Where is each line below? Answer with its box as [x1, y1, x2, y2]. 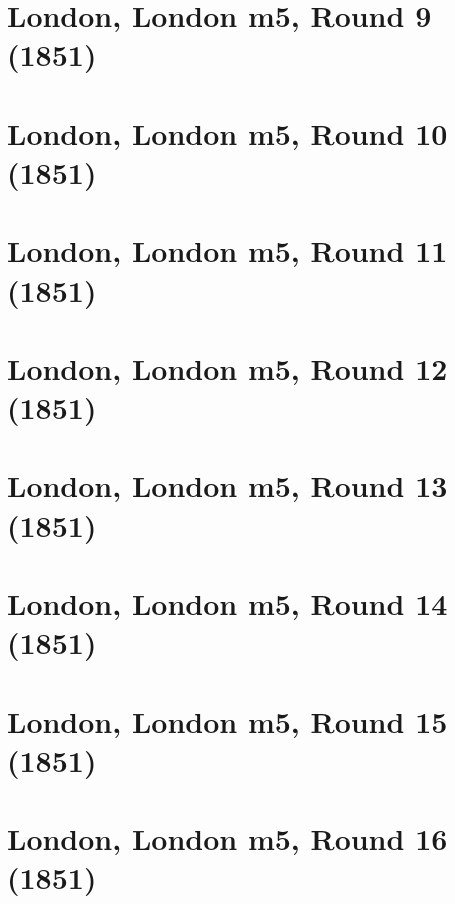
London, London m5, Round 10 [7, 112, 448, 153]
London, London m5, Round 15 [7, 700, 448, 741]
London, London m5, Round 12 [7, 347, 448, 388]
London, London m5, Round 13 [7, 465, 448, 506]
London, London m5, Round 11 [7, 230, 448, 271]
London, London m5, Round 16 [7, 818, 448, 859]
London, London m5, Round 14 [7, 583, 448, 623]
